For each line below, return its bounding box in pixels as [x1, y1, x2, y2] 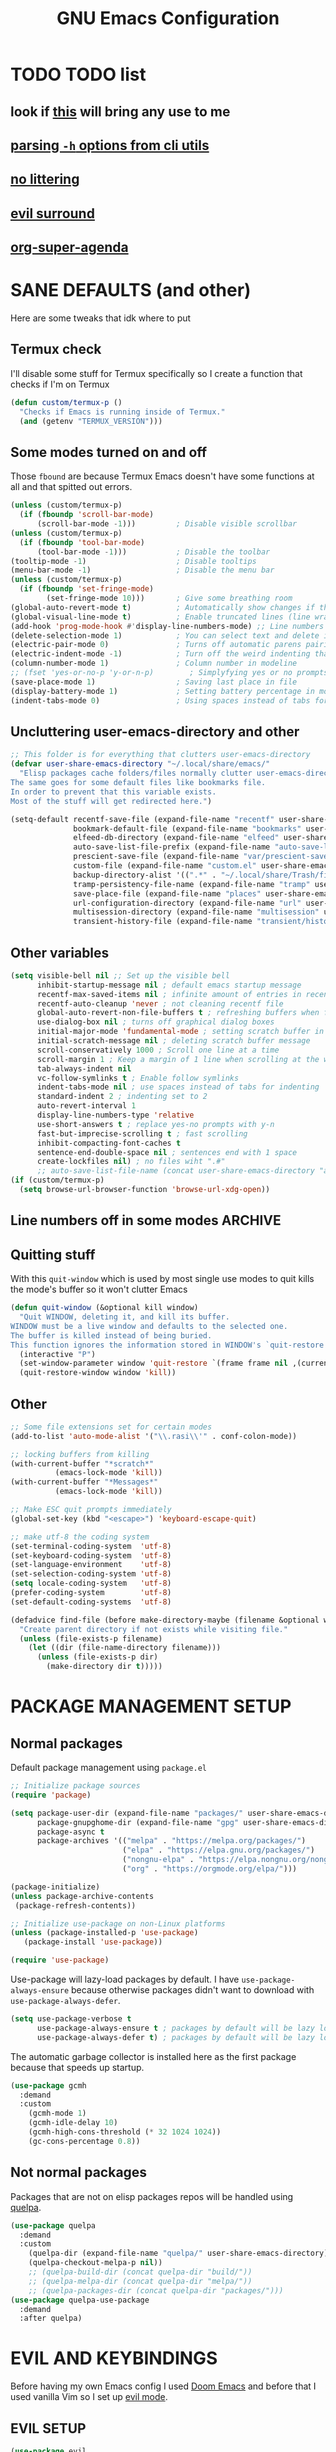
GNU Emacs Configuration [56, 7, 280, 30]
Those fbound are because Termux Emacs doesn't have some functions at [10, 470, 315, 482]
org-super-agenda [10, 239, 129, 256]
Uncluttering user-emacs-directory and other [10, 723, 300, 740]
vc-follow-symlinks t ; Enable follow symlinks [36, 1073, 240, 1083]
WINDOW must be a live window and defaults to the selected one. [10, 1321, 288, 1331]
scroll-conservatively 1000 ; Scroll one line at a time [36, 1045, 280, 1055]
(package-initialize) [10, 1882, 101, 1892]
